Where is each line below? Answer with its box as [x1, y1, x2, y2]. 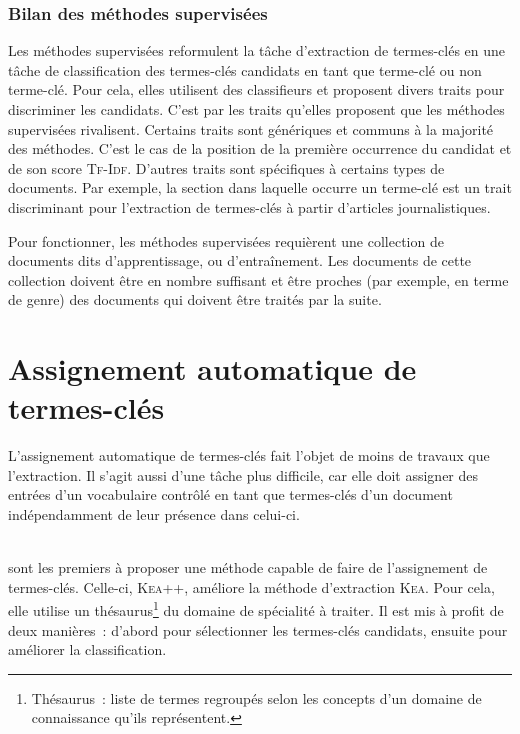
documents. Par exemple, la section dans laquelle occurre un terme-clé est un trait [8, 177, 512, 198]
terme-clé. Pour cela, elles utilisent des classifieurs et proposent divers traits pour [8, 79, 505, 100]
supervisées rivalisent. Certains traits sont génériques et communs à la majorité [8, 118, 494, 139]
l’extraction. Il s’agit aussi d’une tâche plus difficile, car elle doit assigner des [8, 464, 479, 485]
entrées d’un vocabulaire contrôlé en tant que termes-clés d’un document [8, 484, 453, 505]
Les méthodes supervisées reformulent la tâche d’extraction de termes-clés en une [8, 40, 506, 61]
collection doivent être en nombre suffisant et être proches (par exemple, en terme [8, 269, 509, 290]
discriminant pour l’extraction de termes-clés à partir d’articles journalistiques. [8, 196, 491, 217]
